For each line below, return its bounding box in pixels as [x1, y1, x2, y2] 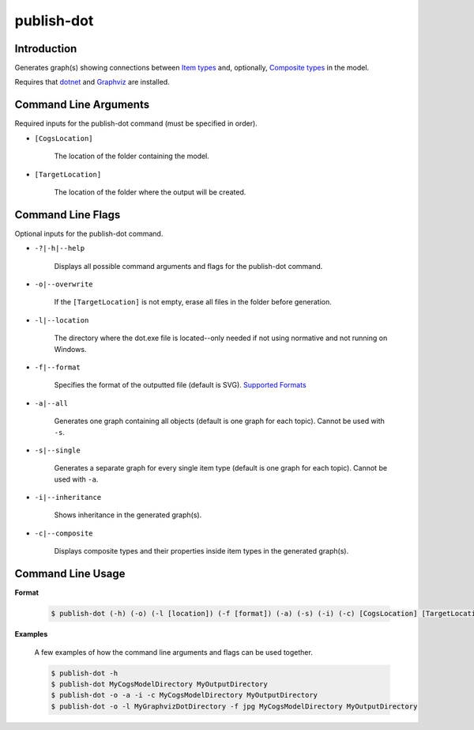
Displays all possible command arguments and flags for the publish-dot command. [54, 261, 323, 270]
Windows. [54, 344, 87, 354]
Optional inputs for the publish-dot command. [14, 229, 164, 238]
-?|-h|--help [34, 244, 85, 253]
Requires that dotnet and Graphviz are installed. [14, 78, 170, 87]
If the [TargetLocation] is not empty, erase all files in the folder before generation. [54, 297, 332, 307]
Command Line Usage [14, 567, 126, 581]
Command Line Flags [14, 208, 121, 221]
